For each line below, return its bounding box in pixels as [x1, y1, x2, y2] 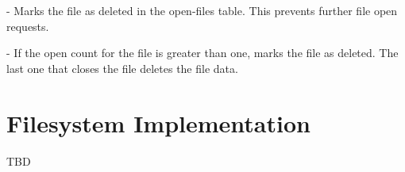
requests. [6, 17, 49, 34]
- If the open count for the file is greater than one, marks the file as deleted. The [6, 44, 399, 61]
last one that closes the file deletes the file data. [6, 59, 238, 76]
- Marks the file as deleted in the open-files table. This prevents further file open [6, 2, 398, 18]
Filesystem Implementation [6, 106, 310, 139]
